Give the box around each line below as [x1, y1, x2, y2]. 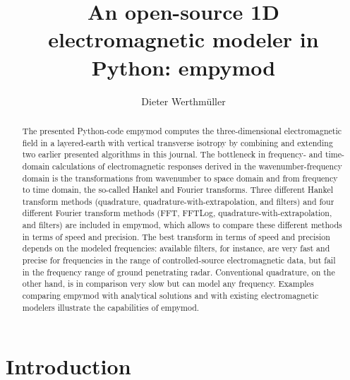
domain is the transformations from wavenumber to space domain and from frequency [22, 172, 338, 184]
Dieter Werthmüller [141, 93, 226, 108]
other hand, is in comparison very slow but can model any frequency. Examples [22, 278, 314, 290]
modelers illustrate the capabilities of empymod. [22, 301, 200, 313]
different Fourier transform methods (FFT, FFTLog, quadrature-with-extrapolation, [22, 207, 332, 219]
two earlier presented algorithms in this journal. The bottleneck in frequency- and [22, 148, 322, 160]
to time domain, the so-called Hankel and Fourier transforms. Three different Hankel [22, 184, 333, 196]
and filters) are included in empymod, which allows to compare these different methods [22, 219, 342, 231]
